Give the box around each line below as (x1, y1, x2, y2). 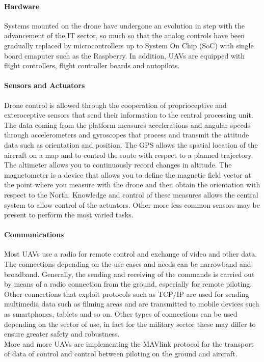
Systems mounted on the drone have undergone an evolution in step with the (4, 20, 245, 31)
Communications (4, 229, 64, 240)
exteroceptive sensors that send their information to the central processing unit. (4, 109, 253, 120)
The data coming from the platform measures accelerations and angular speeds (4, 119, 251, 130)
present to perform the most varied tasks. (4, 209, 134, 220)
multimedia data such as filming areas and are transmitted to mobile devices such (4, 298, 259, 309)
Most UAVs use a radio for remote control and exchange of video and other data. (4, 248, 257, 259)
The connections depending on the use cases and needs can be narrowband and (4, 259, 251, 269)
